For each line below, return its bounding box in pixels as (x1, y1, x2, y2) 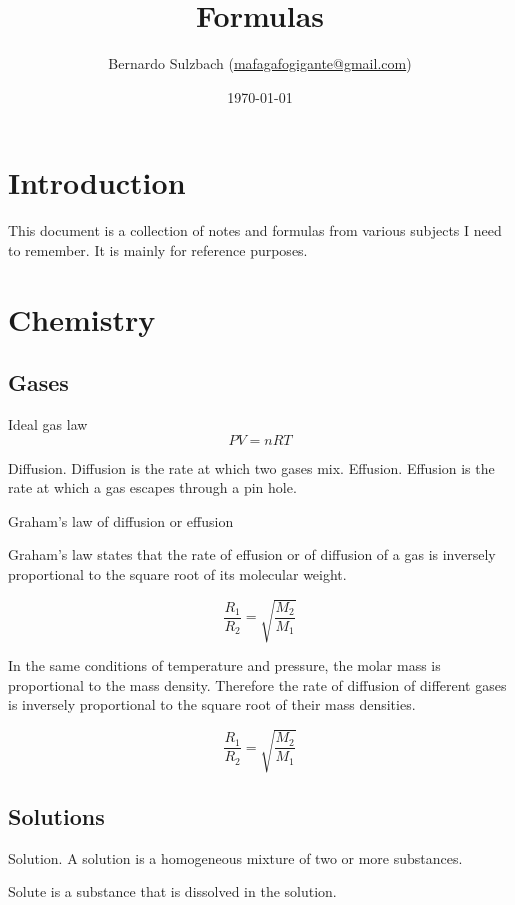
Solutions (8, 800, 105, 831)
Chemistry (8, 298, 156, 339)
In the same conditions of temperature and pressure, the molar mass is (8, 655, 441, 676)
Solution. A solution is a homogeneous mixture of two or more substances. (8, 847, 463, 868)
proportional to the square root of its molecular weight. (8, 563, 347, 584)
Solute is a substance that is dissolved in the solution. (8, 881, 337, 902)
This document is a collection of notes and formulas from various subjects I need (8, 220, 502, 241)
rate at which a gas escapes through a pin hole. (8, 477, 297, 498)
